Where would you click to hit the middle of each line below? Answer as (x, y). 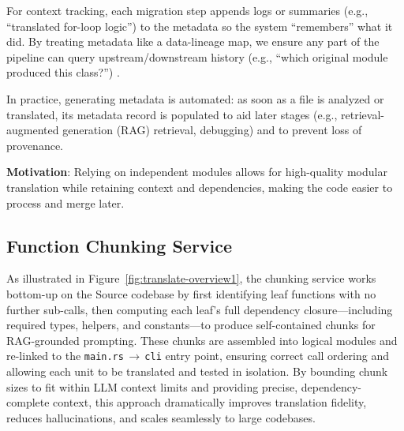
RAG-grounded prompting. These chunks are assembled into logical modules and (202, 340)
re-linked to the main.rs (65, 356)
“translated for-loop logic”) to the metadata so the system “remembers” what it (200, 26)
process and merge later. (65, 202)
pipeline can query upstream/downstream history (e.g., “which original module (197, 56)
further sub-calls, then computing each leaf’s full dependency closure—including (200, 309)
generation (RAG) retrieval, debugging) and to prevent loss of (212, 130)
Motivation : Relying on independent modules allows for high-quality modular (197, 172)
